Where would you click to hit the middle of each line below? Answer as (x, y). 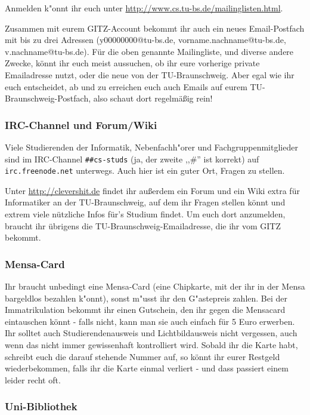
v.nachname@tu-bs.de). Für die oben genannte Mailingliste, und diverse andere (149, 51)
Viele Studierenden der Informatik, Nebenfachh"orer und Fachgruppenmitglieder (151, 147)
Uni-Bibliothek (41, 406)
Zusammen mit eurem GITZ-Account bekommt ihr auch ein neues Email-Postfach (155, 28)
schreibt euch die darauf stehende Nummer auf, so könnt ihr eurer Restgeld (142, 356)
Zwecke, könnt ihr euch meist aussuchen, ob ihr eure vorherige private (132, 63)
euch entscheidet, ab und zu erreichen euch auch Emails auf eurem (126, 86)
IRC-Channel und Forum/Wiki (81, 124)
